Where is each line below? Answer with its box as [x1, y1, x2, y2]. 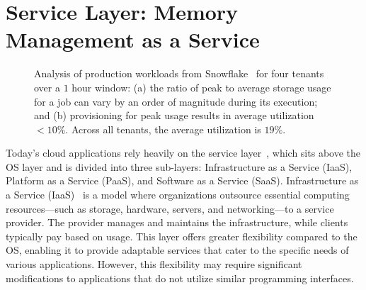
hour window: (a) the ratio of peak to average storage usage [72, 79, 331, 94]
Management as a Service [6, 25, 260, 54]
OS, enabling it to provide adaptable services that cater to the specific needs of [6, 242, 349, 257]
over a [34, 79, 60, 94]
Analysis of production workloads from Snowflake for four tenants [34, 66, 324, 81]
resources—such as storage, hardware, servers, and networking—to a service [6, 201, 334, 216]
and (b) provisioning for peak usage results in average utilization [34, 108, 314, 123]
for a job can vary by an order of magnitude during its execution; [34, 94, 318, 108]
